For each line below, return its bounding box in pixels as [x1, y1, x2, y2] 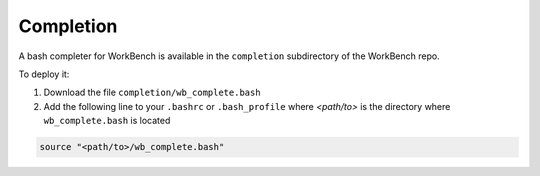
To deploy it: [18, 68, 70, 80]
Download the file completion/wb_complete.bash [43, 86, 261, 99]
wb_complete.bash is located [43, 115, 171, 127]
